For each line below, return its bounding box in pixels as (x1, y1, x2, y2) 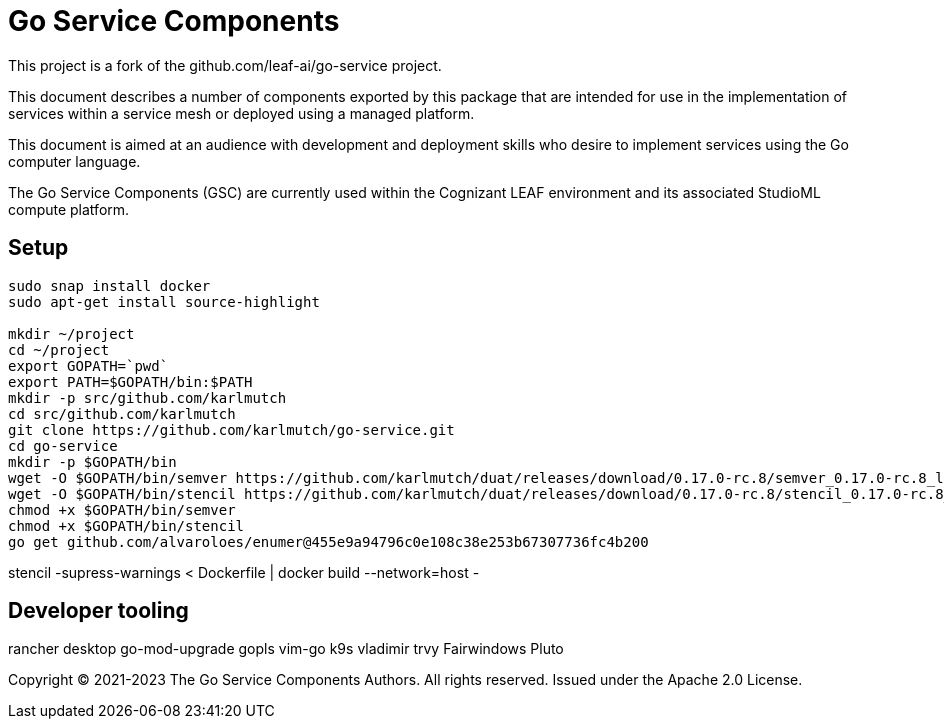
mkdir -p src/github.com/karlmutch (8, 389, 287, 406)
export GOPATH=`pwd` (8, 357, 169, 374)
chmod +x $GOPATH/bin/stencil (8, 517, 245, 534)
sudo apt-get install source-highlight (8, 293, 320, 310)
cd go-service (8, 437, 118, 454)
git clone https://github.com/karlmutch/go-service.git (8, 421, 455, 438)
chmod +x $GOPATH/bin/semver (8, 501, 236, 518)
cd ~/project (8, 341, 110, 358)
